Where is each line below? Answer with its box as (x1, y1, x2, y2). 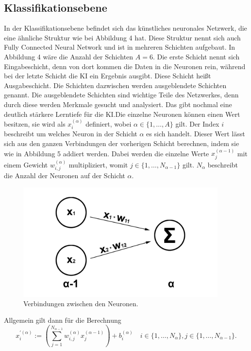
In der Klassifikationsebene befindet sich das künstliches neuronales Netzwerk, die (4, 23, 247, 33)
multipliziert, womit (68, 159, 128, 169)
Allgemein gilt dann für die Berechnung (4, 314, 121, 325)
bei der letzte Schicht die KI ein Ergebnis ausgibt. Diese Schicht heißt (4, 71, 211, 81)
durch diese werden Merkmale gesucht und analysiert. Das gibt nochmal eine (4, 99, 232, 109)
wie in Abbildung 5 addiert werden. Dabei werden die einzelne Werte (4, 148, 209, 158)
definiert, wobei (85, 118, 132, 129)
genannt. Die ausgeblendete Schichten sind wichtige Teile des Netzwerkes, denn (4, 90, 239, 100)
